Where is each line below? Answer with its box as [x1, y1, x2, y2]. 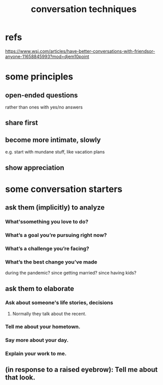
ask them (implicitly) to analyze [5, 203, 105, 212]
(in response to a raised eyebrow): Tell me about [5, 365, 158, 374]
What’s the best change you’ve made [5, 258, 97, 265]
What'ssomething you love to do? [5, 218, 89, 225]
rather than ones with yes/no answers [5, 104, 83, 110]
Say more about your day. [5, 336, 69, 343]
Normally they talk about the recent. [12, 310, 86, 316]
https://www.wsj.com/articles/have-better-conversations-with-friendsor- [5, 48, 156, 54]
